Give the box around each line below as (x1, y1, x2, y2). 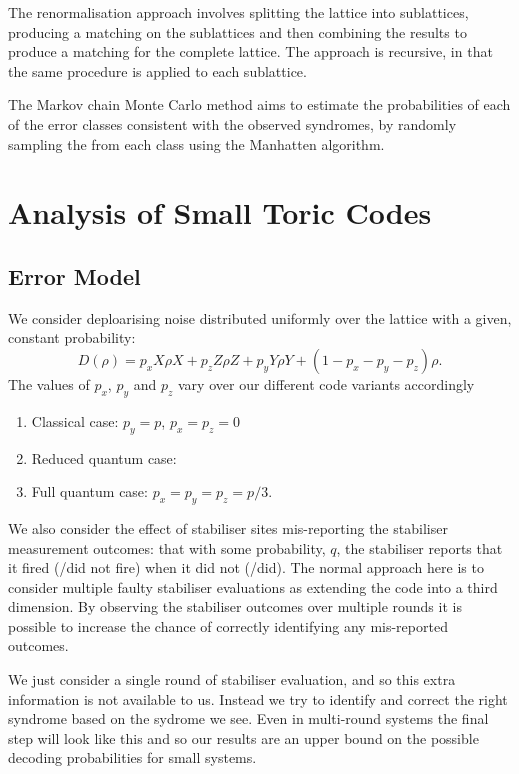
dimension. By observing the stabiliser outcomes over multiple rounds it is (8, 596, 462, 617)
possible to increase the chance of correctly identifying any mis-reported (8, 615, 448, 636)
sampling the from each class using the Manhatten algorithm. (8, 133, 385, 154)
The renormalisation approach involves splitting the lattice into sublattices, (8, 2, 469, 22)
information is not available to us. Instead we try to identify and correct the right (8, 688, 508, 709)
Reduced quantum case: (31, 447, 177, 468)
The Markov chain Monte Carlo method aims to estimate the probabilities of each (8, 94, 511, 115)
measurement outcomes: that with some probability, (8, 537, 326, 558)
